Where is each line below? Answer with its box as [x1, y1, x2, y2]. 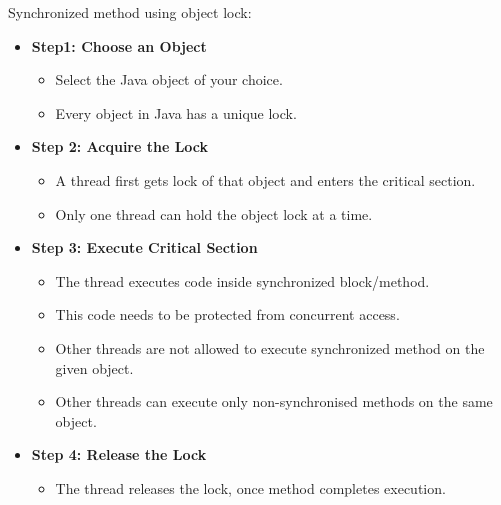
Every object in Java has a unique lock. [55, 102, 297, 123]
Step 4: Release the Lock [31, 444, 207, 465]
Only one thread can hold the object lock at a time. [55, 203, 373, 224]
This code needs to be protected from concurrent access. [55, 304, 400, 325]
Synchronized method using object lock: [8, 2, 252, 22]
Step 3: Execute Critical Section [31, 237, 258, 258]
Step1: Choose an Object [31, 35, 207, 56]
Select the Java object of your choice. [55, 69, 283, 90]
